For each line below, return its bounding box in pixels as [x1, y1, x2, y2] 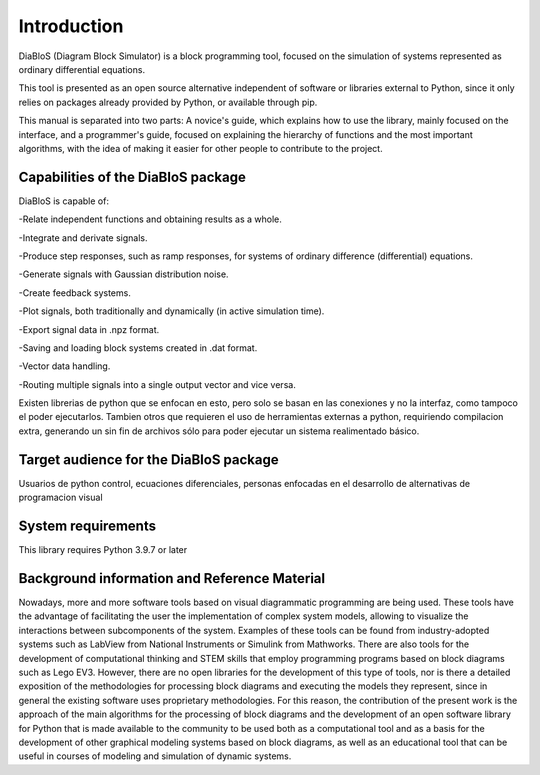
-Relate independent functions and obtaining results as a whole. [18, 213, 282, 225]
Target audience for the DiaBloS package [18, 451, 279, 468]
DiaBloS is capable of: [18, 195, 110, 207]
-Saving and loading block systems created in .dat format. [18, 341, 258, 354]
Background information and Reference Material [18, 570, 325, 587]
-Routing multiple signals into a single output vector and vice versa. [18, 378, 297, 390]
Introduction [18, 15, 124, 37]
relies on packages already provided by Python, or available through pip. [18, 96, 318, 108]
